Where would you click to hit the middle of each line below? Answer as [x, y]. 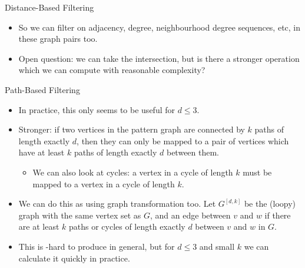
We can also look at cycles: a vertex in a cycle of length [133, 172]
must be [257, 172]
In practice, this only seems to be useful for [97, 109]
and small [217, 246]
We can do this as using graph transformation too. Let [117, 204]
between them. [193, 152]
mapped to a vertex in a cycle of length [104, 183]
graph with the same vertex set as [80, 215]
